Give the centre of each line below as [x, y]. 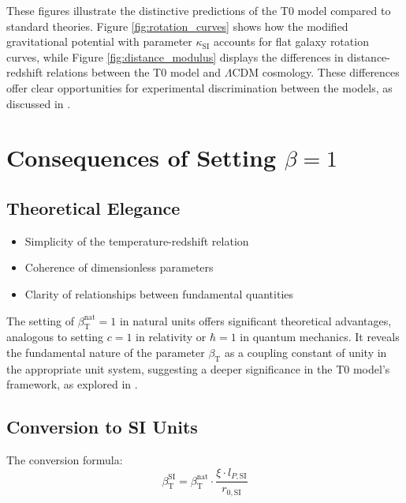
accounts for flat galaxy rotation [291, 41]
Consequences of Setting [142, 158]
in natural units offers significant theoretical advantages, [255, 320]
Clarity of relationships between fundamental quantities [159, 293]
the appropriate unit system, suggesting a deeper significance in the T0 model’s [198, 368]
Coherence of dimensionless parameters [119, 267]
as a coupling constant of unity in [305, 352]
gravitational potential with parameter [99, 41]
